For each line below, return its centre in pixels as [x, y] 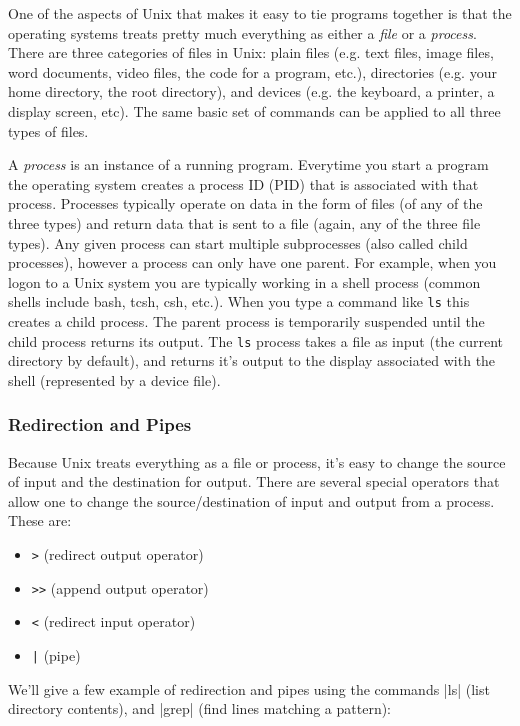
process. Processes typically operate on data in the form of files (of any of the [245, 203]
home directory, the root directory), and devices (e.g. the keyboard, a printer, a [251, 91]
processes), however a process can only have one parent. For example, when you [252, 262]
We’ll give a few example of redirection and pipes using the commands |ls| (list [249, 688]
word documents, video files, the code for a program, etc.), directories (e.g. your [252, 71]
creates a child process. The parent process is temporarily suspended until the [246, 320]
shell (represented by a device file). [114, 379]
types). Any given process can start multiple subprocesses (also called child [238, 242]
